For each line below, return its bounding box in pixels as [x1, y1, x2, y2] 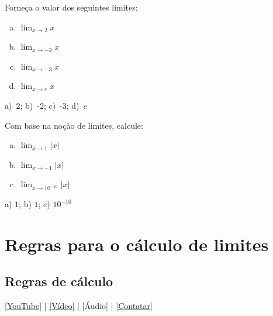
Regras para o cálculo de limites [5, 232, 269, 256]
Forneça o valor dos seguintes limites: [5, 1, 138, 13]
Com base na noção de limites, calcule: [5, 119, 143, 131]
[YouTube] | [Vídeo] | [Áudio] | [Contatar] [5, 300, 153, 312]
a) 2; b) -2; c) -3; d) [5, 99, 80, 111]
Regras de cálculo [5, 272, 113, 290]
